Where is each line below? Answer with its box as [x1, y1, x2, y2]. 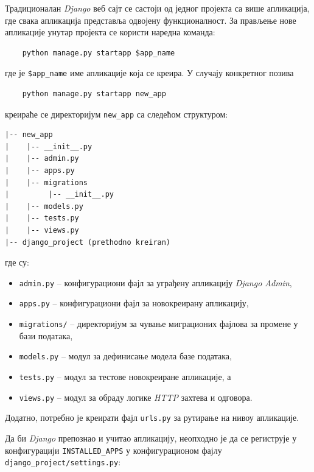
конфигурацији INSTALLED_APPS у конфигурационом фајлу [5, 443, 222, 456]
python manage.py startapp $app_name [22, 48, 175, 57]
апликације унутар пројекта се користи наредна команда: [5, 26, 215, 38]
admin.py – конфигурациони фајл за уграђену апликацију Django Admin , [19, 276, 292, 289]
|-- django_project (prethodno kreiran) [5, 238, 171, 247]
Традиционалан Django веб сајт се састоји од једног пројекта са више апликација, [5, 2, 310, 14]
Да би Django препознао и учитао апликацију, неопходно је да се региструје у [5, 432, 297, 444]
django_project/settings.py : [5, 456, 121, 468]
